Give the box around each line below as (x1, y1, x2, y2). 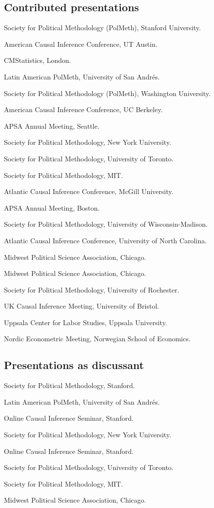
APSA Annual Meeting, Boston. (4, 202, 100, 213)
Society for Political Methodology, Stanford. (4, 380, 135, 391)
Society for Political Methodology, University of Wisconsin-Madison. (4, 219, 208, 229)
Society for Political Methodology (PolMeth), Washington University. (4, 88, 211, 98)
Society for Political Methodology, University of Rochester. (4, 284, 179, 294)
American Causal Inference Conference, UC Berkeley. (4, 104, 163, 115)
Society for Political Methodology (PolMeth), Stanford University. (4, 22, 201, 33)
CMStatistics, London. (4, 55, 71, 65)
